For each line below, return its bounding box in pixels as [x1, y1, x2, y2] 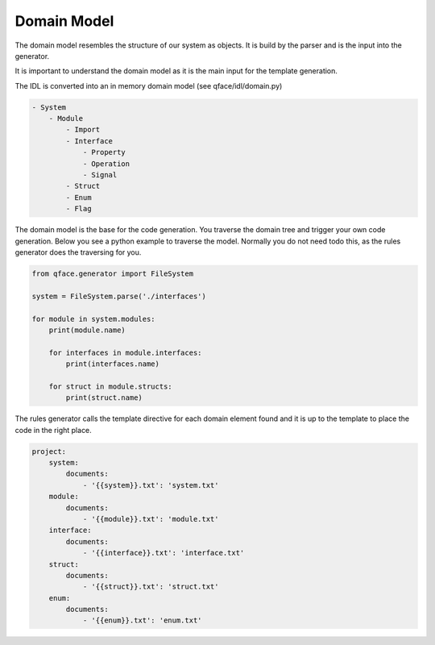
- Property [82, 148, 126, 157]
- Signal [82, 170, 118, 180]
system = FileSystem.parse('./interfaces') [31, 291, 207, 301]
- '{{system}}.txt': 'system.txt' [82, 481, 219, 489]
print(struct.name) [65, 393, 143, 402]
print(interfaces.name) [65, 360, 160, 368]
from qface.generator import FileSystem [31, 268, 193, 278]
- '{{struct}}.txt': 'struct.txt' [82, 582, 219, 592]
